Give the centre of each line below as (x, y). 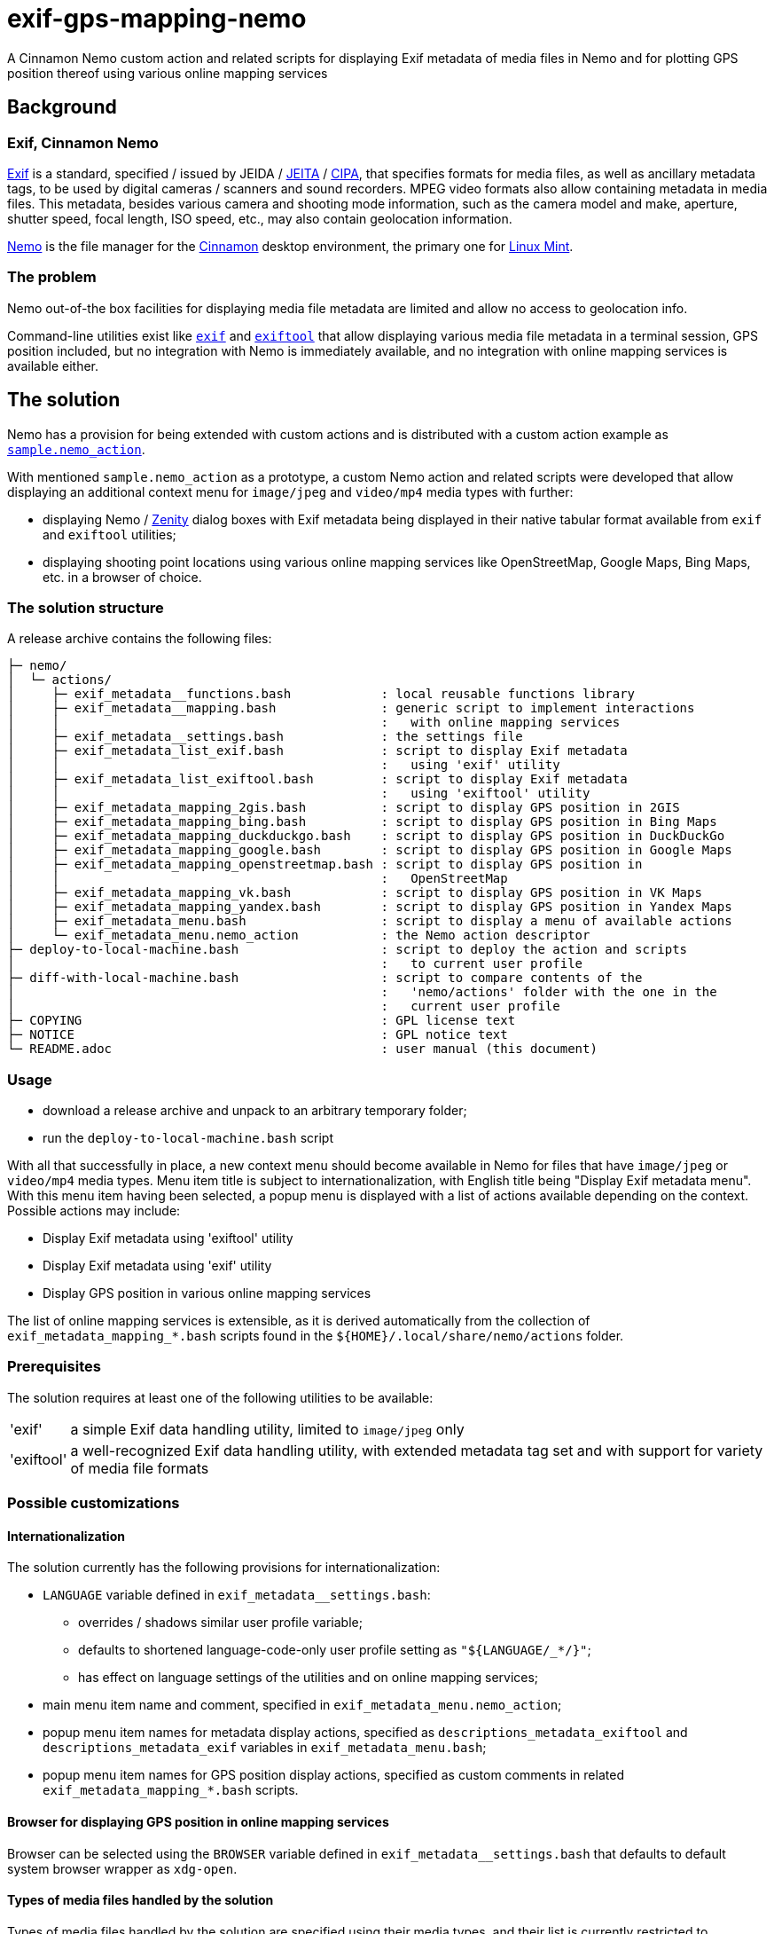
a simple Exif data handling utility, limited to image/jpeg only (267, 1429)
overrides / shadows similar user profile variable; (220, 1623)
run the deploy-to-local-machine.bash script (188, 1138)
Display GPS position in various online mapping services (207, 1293)
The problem (52, 277)
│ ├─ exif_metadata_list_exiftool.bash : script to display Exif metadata (317, 779)
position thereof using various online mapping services (168, 73)
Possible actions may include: (94, 1211)
